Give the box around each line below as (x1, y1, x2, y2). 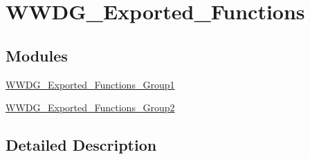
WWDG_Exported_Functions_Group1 (6, 77, 175, 91)
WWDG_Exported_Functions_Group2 (6, 100, 175, 115)
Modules (6, 44, 68, 66)
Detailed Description (6, 134, 157, 156)
